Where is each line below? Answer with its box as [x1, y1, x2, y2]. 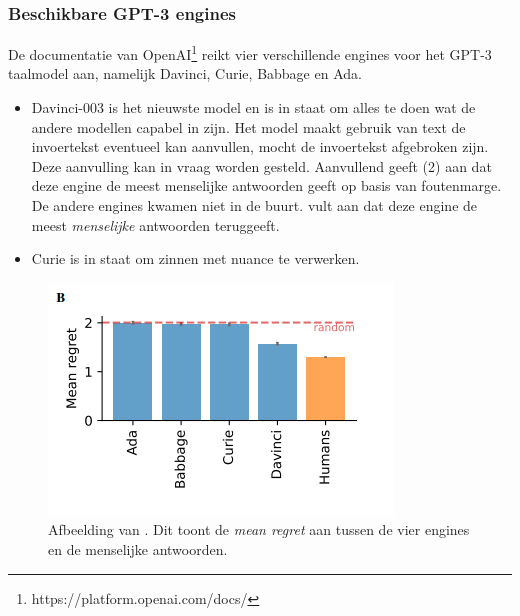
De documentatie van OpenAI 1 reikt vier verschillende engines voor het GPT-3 [8, 41, 492, 64]
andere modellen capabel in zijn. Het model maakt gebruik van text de [31, 116, 466, 137]
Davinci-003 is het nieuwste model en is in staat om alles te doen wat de [31, 97, 476, 118]
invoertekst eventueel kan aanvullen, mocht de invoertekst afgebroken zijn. [31, 136, 489, 157]
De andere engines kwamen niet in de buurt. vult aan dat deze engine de [31, 195, 478, 216]
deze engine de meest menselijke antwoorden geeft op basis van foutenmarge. [31, 175, 502, 196]
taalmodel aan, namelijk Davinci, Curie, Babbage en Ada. [8, 63, 362, 84]
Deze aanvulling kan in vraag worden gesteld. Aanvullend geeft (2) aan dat [31, 155, 492, 176]
